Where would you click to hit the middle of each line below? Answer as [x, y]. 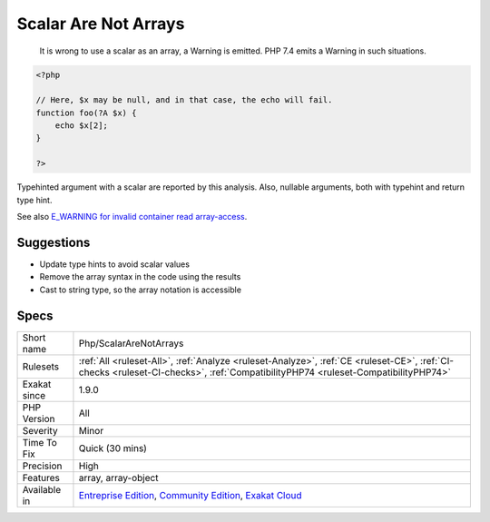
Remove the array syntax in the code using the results [140, 277]
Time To [40, 442]
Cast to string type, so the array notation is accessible [141, 290]
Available [42, 489]
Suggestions [54, 242]
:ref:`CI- [437, 360]
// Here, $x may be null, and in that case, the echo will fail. [184, 100]
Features [41, 478]
